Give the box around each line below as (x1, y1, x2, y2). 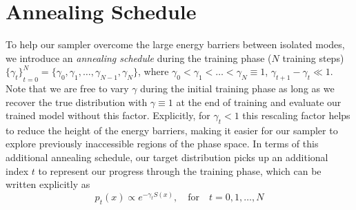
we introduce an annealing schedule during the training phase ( (6, 50, 272, 65)
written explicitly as (6, 177, 90, 191)
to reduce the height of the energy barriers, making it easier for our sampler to (6, 123, 338, 137)
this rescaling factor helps (242, 108, 350, 123)
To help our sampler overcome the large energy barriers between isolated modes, (6, 37, 345, 52)
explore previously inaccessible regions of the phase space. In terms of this (6, 136, 319, 151)
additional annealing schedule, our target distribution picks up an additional (6, 150, 328, 165)
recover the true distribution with (6, 94, 148, 109)
